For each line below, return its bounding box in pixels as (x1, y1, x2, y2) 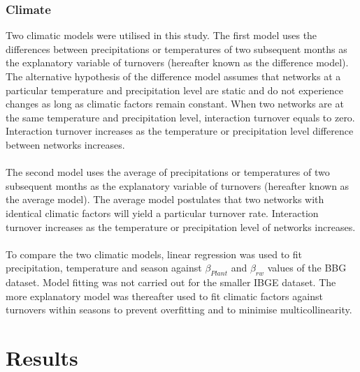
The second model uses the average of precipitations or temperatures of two (6, 165, 330, 179)
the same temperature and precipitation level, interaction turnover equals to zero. (6, 110, 355, 124)
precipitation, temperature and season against (6, 260, 202, 275)
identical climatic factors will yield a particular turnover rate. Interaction (6, 205, 319, 220)
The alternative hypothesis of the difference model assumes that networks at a (6, 69, 341, 83)
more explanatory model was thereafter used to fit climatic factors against (6, 288, 323, 303)
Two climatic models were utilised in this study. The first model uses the (6, 28, 317, 43)
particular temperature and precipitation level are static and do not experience (6, 82, 343, 97)
